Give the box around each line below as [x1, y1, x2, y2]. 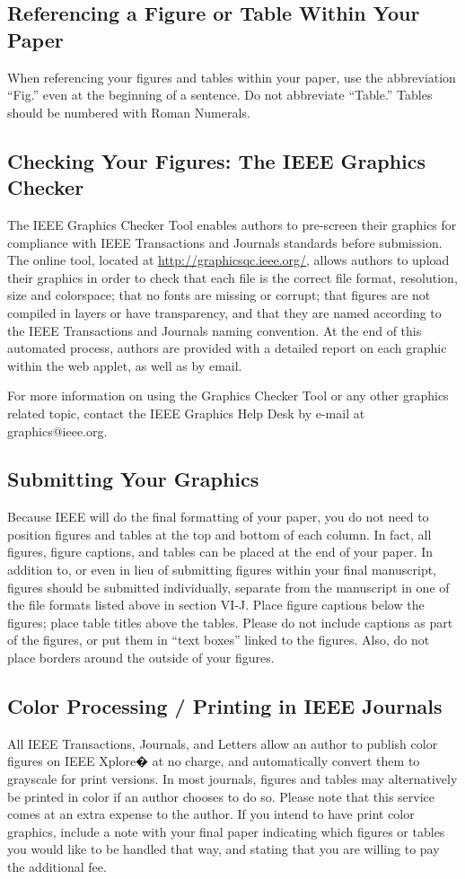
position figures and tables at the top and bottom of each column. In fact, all [7, 524, 432, 543]
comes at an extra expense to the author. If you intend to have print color [7, 804, 415, 823]
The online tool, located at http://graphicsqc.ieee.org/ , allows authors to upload [7, 251, 450, 269]
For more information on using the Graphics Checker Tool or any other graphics [7, 386, 449, 405]
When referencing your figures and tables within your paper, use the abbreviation [7, 67, 456, 86]
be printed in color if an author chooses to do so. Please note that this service [7, 787, 435, 805]
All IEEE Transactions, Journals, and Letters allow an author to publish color [7, 734, 438, 752]
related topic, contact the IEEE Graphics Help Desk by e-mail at [7, 403, 365, 422]
